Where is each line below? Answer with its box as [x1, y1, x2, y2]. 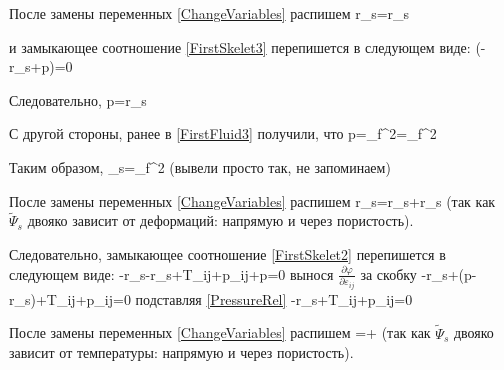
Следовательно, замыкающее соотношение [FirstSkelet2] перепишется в [9, 243, 446, 264]
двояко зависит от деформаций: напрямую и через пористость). [27, 210, 414, 231]
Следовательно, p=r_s [9, 89, 147, 110]
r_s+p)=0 [9, 56, 73, 77]
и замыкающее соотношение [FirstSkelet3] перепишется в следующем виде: [9, 36, 471, 57]
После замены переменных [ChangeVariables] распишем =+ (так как [9, 322, 431, 343]
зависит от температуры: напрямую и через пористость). [9, 342, 354, 363]
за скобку [360, 263, 417, 284]
